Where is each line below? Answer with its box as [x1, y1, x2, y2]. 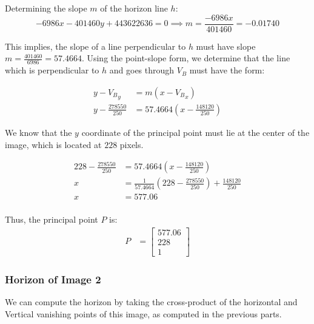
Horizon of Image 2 [5, 271, 101, 286]
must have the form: [189, 64, 265, 76]
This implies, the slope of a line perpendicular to [5, 39, 186, 52]
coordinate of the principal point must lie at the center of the [81, 126, 310, 138]
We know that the [5, 126, 72, 138]
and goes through [109, 64, 175, 76]
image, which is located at [5, 138, 102, 150]
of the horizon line [100, 2, 168, 14]
